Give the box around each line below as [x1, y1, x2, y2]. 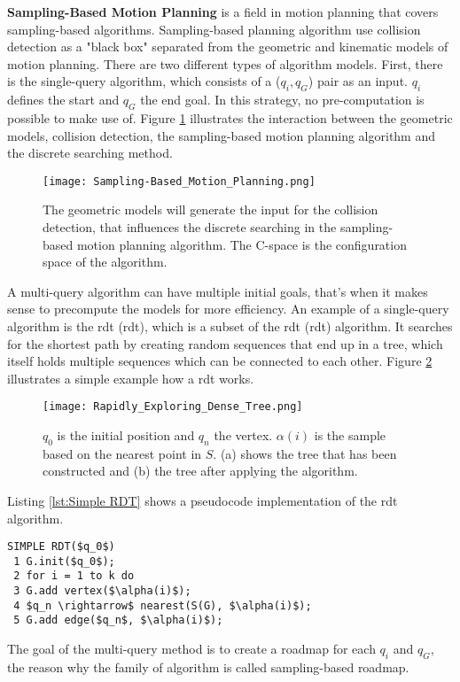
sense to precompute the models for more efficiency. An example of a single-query [7, 299, 449, 318]
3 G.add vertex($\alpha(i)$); [13, 585, 191, 598]
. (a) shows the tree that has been [213, 444, 397, 462]
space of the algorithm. [43, 252, 168, 271]
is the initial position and [57, 426, 195, 444]
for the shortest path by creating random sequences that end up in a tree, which [7, 334, 443, 353]
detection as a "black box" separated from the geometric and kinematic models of [7, 37, 448, 56]
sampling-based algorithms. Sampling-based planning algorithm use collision [7, 19, 421, 38]
